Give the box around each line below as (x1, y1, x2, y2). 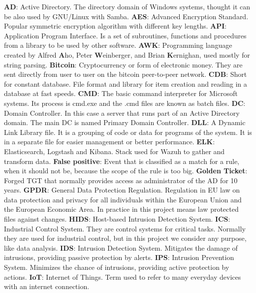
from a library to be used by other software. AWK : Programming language (4, 40, 232, 50)
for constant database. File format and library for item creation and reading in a (4, 78, 247, 89)
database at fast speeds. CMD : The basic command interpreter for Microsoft (4, 88, 238, 98)
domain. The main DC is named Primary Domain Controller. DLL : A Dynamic (4, 117, 246, 128)
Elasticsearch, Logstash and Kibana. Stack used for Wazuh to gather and (4, 146, 225, 156)
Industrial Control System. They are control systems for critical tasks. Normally (4, 223, 246, 233)
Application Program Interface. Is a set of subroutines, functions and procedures (4, 30, 247, 40)
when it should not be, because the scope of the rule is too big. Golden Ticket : (4, 165, 248, 176)
